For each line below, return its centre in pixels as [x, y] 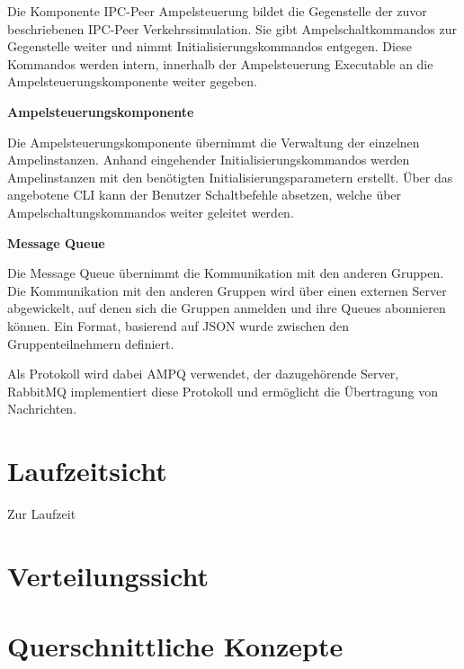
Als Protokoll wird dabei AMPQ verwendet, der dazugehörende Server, [203, 374]
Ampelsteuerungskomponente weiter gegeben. [132, 81]
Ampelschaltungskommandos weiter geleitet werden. [151, 212]
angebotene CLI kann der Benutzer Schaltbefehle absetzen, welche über [205, 195]
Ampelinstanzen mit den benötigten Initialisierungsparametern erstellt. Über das [230, 177]
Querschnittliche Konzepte [175, 646]
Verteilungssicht [108, 575]
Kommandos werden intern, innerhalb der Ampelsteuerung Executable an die [220, 63]
